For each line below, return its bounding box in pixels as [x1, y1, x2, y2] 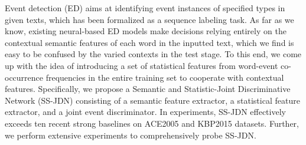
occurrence [5, 71, 44, 83]
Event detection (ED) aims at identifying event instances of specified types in [5, 2, 285, 14]
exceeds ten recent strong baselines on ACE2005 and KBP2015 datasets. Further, [5, 117, 299, 129]
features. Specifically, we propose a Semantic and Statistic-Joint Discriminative [5, 83, 291, 95]
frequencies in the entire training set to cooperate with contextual [45, 71, 284, 83]
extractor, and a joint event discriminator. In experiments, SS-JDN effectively [5, 106, 286, 118]
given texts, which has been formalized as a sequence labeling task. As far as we [5, 13, 294, 25]
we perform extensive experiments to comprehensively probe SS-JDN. [5, 128, 256, 141]
